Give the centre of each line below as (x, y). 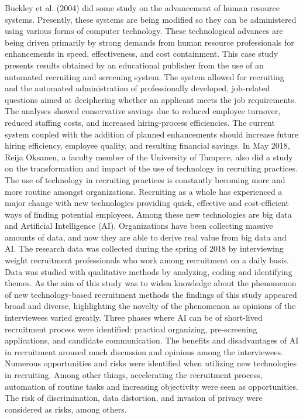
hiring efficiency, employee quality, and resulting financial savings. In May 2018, (147, 145)
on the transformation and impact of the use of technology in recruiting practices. (151, 168)
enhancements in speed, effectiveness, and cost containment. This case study (142, 54)
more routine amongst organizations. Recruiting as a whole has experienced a (144, 191)
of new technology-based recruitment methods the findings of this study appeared (151, 294)
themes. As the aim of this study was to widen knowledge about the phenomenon (151, 283)
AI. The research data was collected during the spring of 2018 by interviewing (144, 248)
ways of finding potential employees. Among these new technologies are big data (148, 214)
